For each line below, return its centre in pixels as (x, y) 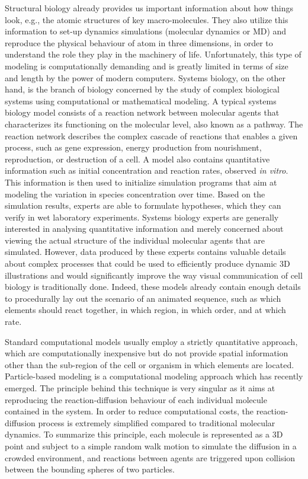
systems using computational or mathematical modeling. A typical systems (141, 100)
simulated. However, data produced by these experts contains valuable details (145, 252)
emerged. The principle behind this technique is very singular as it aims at (140, 388)
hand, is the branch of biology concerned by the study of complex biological (142, 89)
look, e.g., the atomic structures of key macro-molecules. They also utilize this (147, 19)
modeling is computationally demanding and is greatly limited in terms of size (147, 66)
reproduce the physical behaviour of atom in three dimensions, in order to (139, 42)
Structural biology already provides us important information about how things (149, 8)
